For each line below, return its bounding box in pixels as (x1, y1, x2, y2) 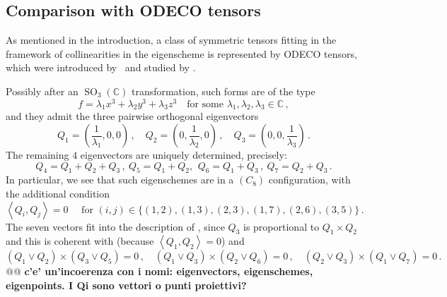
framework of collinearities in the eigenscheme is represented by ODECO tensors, (6, 46, 357, 61)
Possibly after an (6, 83, 79, 98)
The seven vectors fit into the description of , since (6, 219, 225, 234)
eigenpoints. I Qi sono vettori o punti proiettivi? (6, 278, 247, 293)
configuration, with (268, 172, 351, 187)
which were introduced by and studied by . (6, 60, 196, 75)
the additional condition (6, 186, 110, 201)
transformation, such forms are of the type (131, 83, 315, 98)
